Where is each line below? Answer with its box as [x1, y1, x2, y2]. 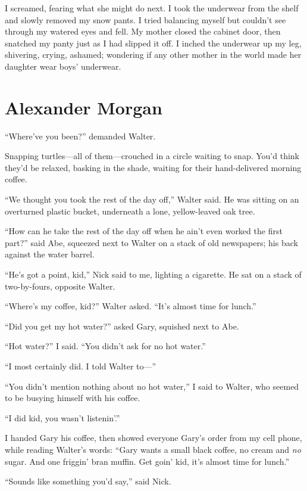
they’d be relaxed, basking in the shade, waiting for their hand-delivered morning [5, 161, 302, 173]
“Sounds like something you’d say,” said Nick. [5, 475, 171, 487]
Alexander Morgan [5, 95, 162, 119]
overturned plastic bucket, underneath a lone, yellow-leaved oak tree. [5, 204, 255, 217]
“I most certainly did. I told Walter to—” [5, 360, 156, 372]
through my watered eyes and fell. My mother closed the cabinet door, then [5, 25, 281, 38]
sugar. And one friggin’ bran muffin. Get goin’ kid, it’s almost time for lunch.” [5, 455, 290, 467]
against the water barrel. [5, 248, 95, 260]
